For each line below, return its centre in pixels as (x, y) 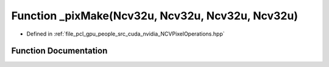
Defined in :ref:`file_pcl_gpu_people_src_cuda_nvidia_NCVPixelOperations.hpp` (126, 34)
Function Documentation (59, 51)
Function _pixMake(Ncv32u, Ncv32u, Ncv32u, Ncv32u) (155, 16)
